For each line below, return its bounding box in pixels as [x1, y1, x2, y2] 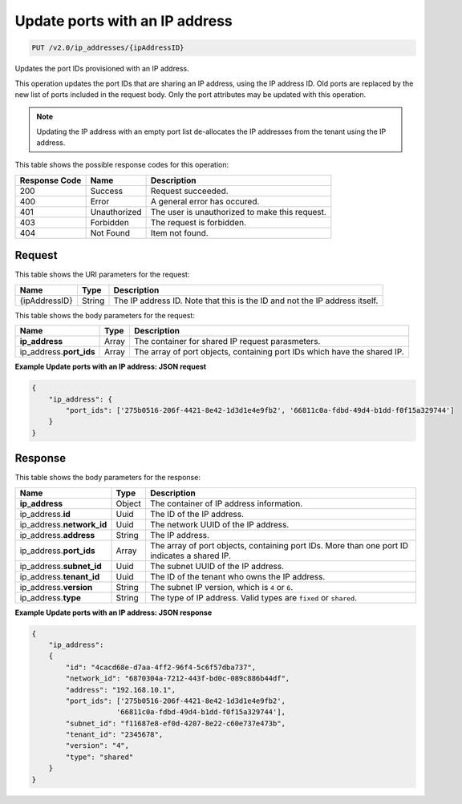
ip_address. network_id [19, 519, 107, 530]
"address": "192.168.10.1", [65, 685, 176, 694]
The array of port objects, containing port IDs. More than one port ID [149, 539, 409, 551]
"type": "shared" [65, 752, 134, 762]
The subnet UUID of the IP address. [149, 560, 285, 572]
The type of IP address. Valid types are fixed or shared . [149, 592, 357, 603]
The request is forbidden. [150, 216, 247, 228]
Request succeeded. [150, 185, 229, 196]
